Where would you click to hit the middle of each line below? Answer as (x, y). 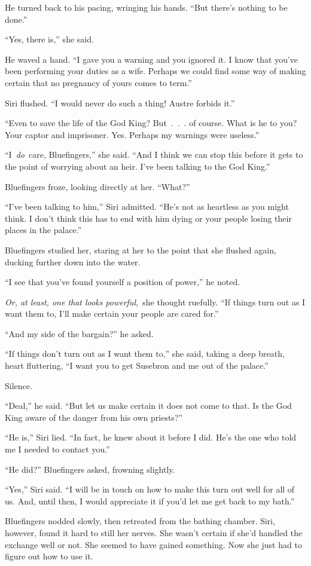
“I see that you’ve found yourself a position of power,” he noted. (123, 282)
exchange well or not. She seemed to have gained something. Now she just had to (153, 544)
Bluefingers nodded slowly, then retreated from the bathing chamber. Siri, (140, 521)
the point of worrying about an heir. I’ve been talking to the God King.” (138, 166)
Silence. (19, 385)
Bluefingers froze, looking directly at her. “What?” (97, 186)
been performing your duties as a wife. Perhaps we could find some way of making (155, 71)
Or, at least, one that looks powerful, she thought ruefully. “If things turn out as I (155, 302)
